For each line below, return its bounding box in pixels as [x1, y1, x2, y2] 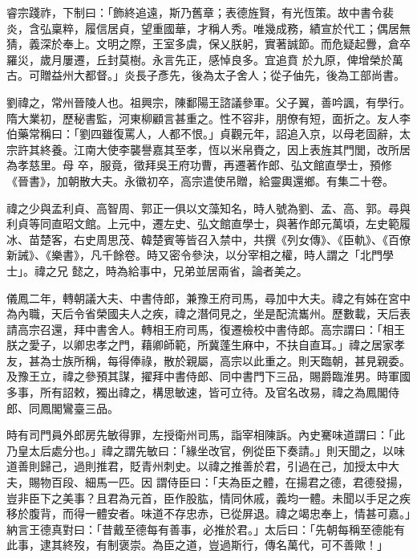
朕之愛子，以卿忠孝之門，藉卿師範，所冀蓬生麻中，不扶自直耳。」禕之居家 [6, 336, 394, 353]
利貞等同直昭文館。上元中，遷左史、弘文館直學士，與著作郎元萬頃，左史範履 [6, 215, 411, 232]
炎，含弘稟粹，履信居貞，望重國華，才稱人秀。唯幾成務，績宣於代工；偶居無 [6, 19, 411, 36]
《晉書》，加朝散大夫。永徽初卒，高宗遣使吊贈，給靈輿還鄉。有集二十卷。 [6, 172, 394, 189]
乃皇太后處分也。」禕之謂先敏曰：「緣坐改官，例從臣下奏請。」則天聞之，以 [6, 442, 394, 458]
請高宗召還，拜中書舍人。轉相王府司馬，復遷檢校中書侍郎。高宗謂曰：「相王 [6, 320, 405, 337]
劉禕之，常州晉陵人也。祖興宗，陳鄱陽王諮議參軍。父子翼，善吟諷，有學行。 [6, 93, 411, 110]
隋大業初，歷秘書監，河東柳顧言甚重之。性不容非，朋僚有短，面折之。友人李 [6, 109, 411, 126]
